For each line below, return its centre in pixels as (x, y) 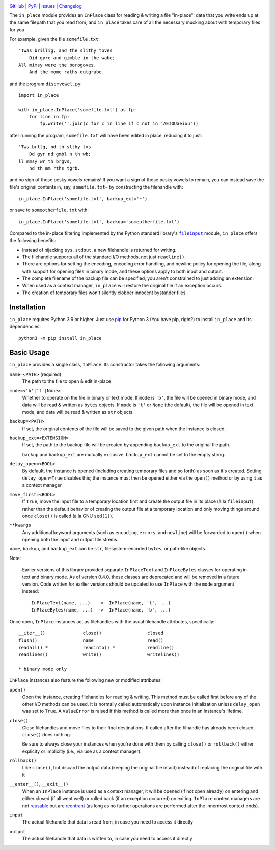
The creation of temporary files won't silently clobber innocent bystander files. (104, 293)
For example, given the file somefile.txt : (55, 39)
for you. (18, 30)
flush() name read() (91, 640)
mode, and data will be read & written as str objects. (78, 412)
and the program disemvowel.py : (46, 84)
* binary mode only (43, 669)
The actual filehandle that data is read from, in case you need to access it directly (108, 822)
